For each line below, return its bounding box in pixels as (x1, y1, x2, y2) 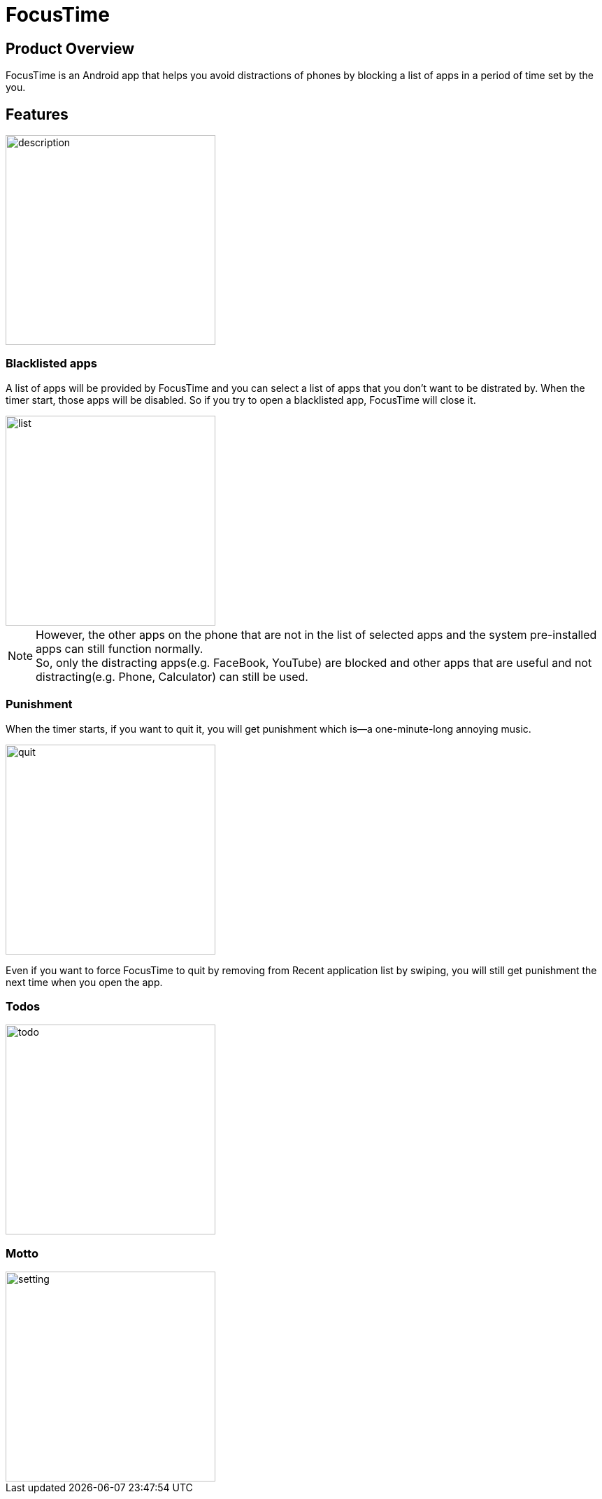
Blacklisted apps (6, 356, 97, 371)
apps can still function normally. (36, 641, 203, 656)
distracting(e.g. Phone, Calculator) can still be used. (36, 669, 308, 684)
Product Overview (6, 39, 134, 57)
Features (6, 105, 69, 123)
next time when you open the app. (6, 976, 163, 988)
